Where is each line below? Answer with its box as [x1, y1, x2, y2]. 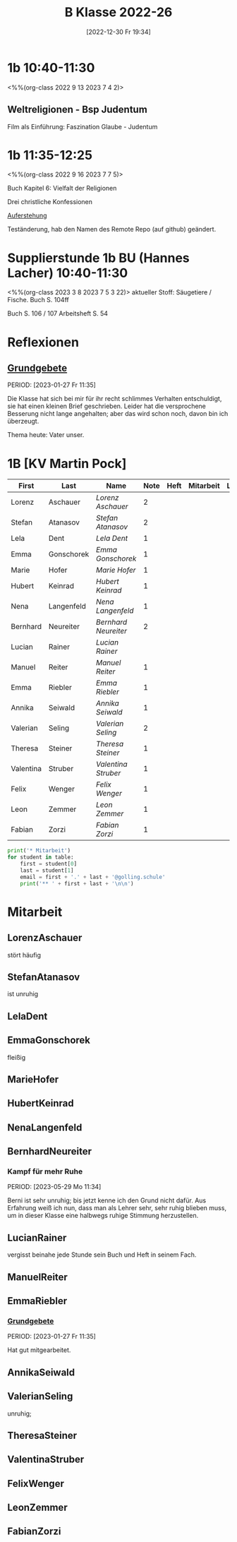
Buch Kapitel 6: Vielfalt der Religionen [7, 184, 117, 193]
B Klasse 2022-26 [64, 4, 173, 20]
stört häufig [7, 950, 41, 959]
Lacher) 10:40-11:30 [7, 265, 128, 281]
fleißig [7, 1053, 26, 1061]
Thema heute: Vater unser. [7, 431, 85, 439]
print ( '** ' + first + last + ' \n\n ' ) [20, 880, 134, 887]
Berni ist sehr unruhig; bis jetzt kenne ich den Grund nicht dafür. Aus [7, 1196, 207, 1205]
